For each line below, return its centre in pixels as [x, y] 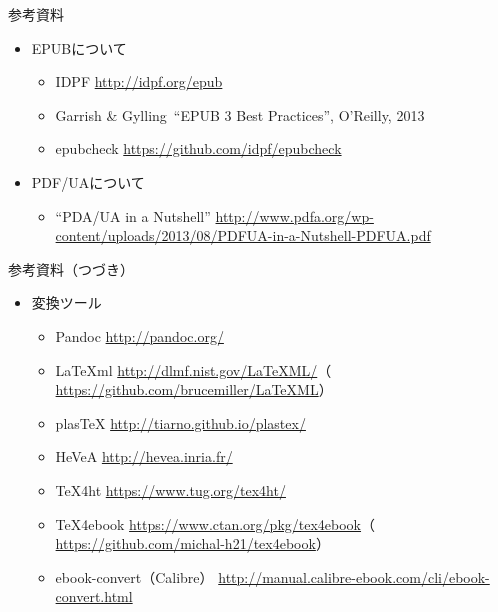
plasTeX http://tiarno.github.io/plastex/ [180, 422]
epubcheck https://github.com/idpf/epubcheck [198, 148]
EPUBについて [79, 47]
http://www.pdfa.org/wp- [294, 215]
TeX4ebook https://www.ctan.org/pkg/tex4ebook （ [215, 523]
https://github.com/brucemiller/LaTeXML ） [194, 389]
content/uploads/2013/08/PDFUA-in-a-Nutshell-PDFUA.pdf [243, 235]
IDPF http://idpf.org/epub [139, 81]
